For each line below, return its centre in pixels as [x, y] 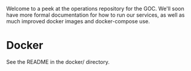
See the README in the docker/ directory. [58, 61]
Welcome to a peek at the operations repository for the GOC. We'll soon [95, 9]
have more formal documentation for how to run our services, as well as [95, 15]
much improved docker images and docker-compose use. [78, 21]
